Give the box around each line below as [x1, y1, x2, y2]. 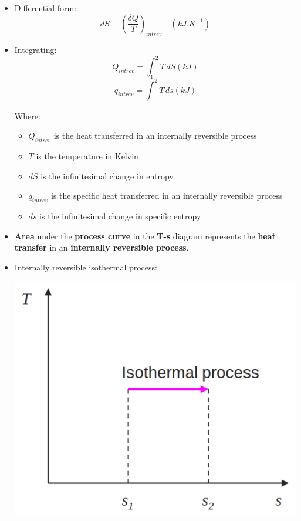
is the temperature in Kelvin [36, 149, 138, 162]
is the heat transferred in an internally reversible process [53, 129, 257, 142]
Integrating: [14, 44, 57, 56]
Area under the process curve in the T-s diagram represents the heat [14, 229, 276, 242]
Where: [14, 109, 40, 122]
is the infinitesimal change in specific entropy [39, 209, 201, 222]
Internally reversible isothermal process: [14, 260, 157, 273]
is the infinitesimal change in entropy [40, 169, 174, 182]
